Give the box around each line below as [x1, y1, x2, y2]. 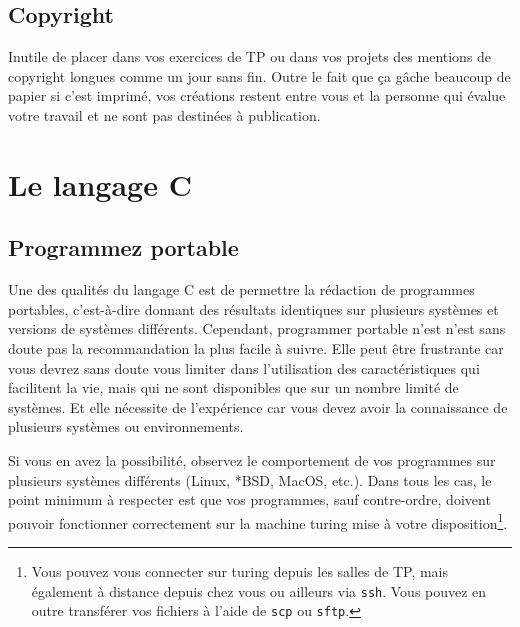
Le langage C [8, 163, 192, 204]
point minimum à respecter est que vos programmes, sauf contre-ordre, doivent [8, 489, 491, 510]
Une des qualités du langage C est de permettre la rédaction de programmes [8, 279, 475, 300]
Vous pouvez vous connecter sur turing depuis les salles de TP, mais [31, 560, 449, 581]
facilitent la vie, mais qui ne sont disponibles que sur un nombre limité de [8, 377, 459, 398]
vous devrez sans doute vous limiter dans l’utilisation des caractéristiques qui [8, 357, 480, 378]
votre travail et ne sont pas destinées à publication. [8, 104, 321, 125]
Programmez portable [8, 232, 239, 263]
